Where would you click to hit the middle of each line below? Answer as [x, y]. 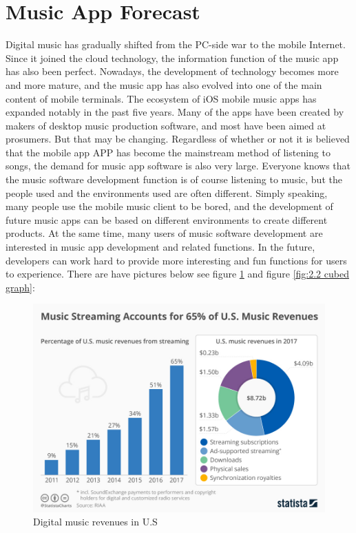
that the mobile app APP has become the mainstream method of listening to [168, 152]
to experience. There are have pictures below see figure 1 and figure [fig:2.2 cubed [177, 274]
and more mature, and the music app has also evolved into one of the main [164, 84]
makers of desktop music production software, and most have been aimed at [166, 125]
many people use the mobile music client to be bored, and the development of [169, 206]
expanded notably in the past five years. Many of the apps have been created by [175, 112]
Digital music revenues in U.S [95, 522]
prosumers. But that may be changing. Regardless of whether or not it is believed [178, 139]
